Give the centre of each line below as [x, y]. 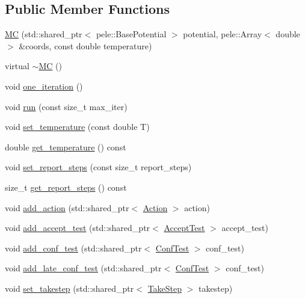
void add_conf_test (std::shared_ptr [73, 248]
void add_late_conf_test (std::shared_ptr [83, 268]
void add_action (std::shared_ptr [67, 207]
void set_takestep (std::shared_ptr [69, 288]
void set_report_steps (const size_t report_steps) [98, 167]
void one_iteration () [44, 86]
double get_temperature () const [66, 146]
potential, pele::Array [223, 34]
